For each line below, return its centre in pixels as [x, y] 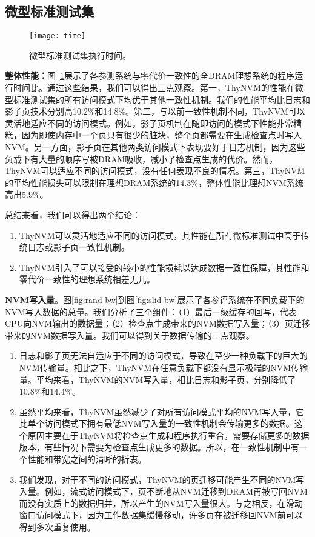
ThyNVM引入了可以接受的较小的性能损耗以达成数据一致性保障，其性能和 [164, 267]
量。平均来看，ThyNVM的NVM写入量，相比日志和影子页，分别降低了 [157, 379]
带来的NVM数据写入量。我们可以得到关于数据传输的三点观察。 [130, 335]
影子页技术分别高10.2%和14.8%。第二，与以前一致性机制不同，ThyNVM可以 [155, 111]
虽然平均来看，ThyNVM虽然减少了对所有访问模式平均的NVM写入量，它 [162, 411]
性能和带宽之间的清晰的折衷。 [87, 459]
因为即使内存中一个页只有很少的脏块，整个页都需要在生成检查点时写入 [161, 135]
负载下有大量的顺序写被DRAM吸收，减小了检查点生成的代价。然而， [141, 158]
